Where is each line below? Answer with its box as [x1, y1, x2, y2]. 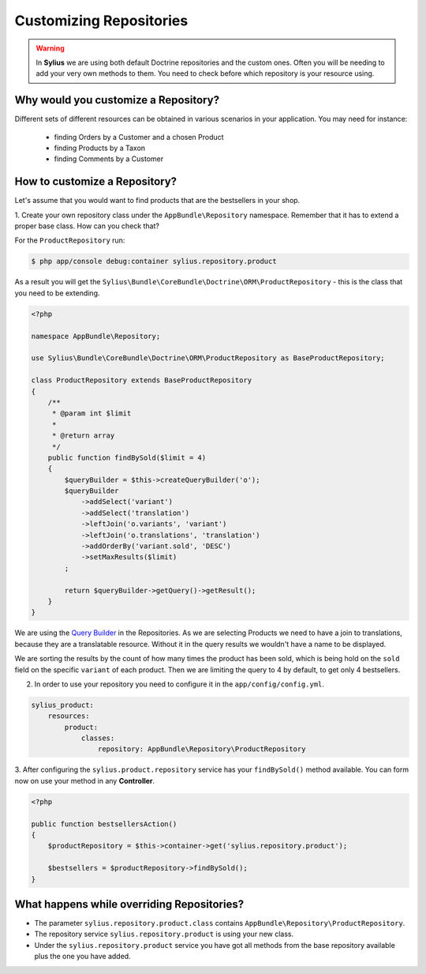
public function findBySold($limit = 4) [47, 453, 207, 462]
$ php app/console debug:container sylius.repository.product [31, 257, 277, 266]
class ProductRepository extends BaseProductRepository [31, 376, 252, 385]
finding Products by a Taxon [54, 143, 146, 153]
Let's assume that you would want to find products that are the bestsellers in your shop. [14, 196, 301, 205]
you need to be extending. [14, 288, 100, 298]
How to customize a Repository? [14, 175, 177, 189]
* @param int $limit [51, 409, 132, 418]
